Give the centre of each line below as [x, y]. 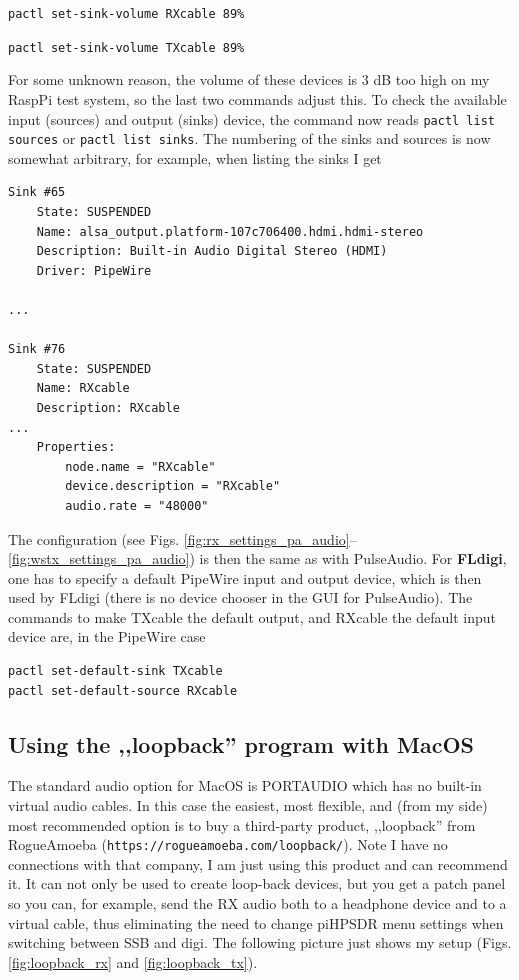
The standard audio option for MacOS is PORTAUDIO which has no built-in [245, 785]
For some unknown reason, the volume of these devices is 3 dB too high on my [249, 79]
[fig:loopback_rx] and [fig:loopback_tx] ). [133, 961]
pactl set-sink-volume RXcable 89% [126, 14]
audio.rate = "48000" [137, 505]
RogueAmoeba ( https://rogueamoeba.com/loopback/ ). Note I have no [228, 844]
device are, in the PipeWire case [107, 636]
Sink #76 [37, 349]
